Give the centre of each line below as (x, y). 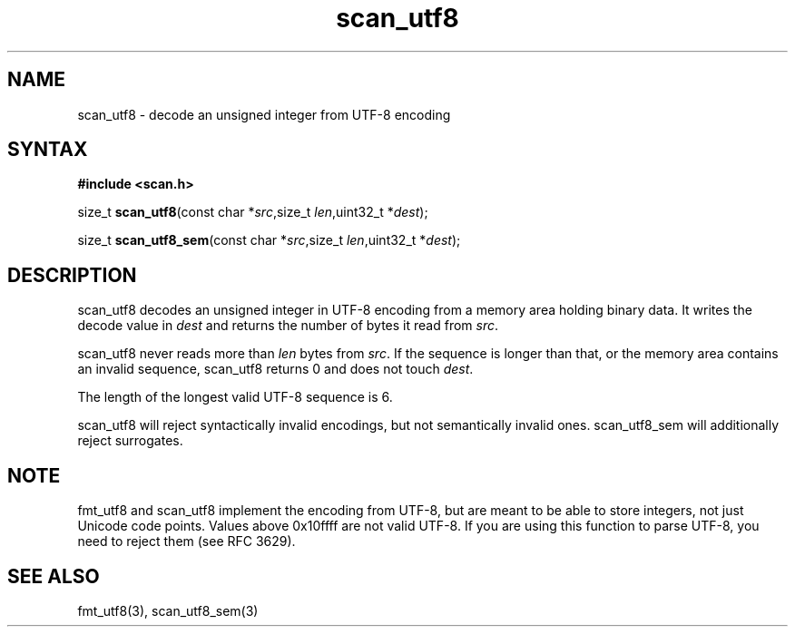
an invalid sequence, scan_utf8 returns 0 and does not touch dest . (275, 369)
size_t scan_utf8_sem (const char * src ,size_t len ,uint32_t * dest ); (269, 240)
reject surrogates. (130, 441)
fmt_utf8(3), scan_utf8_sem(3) (168, 610)
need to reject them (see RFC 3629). (186, 541)
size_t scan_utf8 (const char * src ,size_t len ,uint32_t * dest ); (253, 212)
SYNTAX (48, 150)
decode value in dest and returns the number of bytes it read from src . (288, 326)
